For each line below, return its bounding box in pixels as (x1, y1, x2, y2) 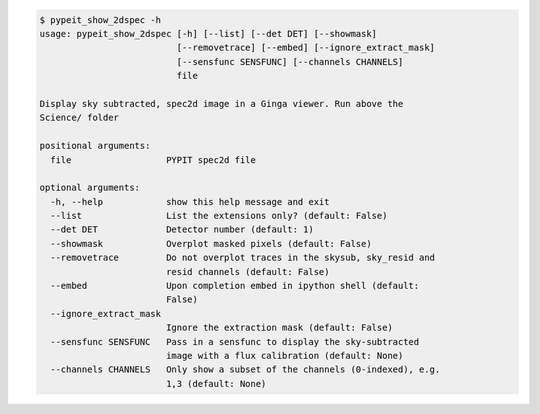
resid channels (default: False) (165, 266, 330, 277)
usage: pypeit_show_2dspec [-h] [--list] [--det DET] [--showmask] (39, 28, 378, 39)
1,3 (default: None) (165, 378, 267, 389)
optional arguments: (39, 182, 140, 194)
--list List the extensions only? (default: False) (50, 210, 388, 222)
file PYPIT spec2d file (50, 154, 257, 165)
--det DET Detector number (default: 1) (50, 224, 314, 235)
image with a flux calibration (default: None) (165, 350, 404, 361)
